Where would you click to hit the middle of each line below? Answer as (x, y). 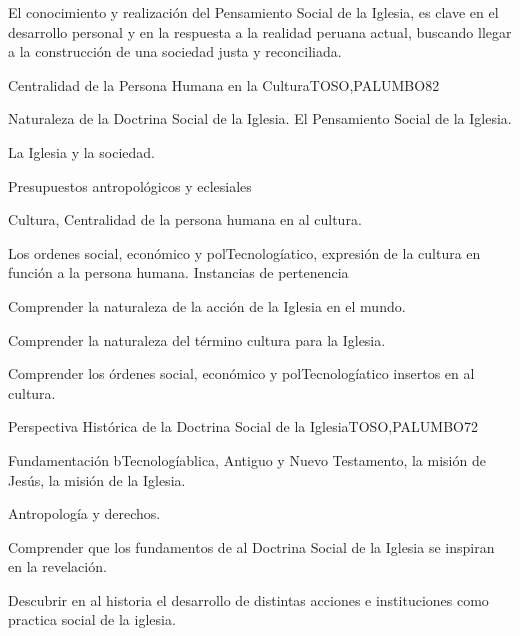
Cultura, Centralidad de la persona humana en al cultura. (185, 219)
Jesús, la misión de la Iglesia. (97, 479)
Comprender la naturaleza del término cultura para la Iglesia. (197, 339)
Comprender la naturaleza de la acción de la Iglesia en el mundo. (207, 305)
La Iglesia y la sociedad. (81, 151)
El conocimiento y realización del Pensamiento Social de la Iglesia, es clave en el (253, 12)
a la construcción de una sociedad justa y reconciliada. (175, 51)
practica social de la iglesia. (92, 619)
